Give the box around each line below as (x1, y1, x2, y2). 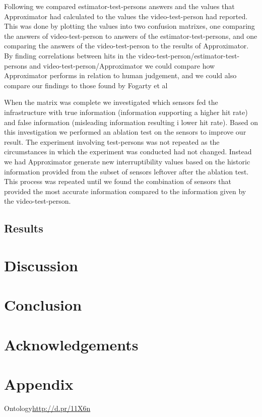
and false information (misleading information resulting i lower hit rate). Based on (4, 116, 258, 127)
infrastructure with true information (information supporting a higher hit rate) (4, 106, 248, 117)
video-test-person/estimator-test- (138, 50, 240, 61)
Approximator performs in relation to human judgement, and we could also (4, 70, 237, 81)
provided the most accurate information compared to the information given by (4, 186, 246, 196)
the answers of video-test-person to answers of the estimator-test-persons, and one (4, 30, 257, 41)
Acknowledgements (4, 334, 139, 354)
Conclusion (4, 294, 82, 315)
